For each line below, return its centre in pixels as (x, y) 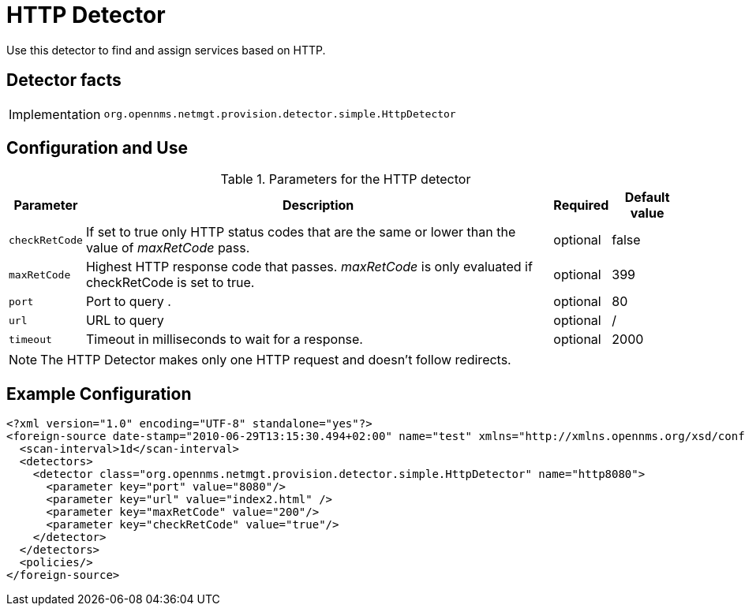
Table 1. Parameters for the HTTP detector (346, 179)
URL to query (125, 321)
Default (647, 198)
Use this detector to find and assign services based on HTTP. (166, 50)
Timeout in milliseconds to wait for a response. (224, 340)
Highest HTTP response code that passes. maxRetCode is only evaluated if (309, 267)
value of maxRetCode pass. (168, 248)
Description (318, 205)
